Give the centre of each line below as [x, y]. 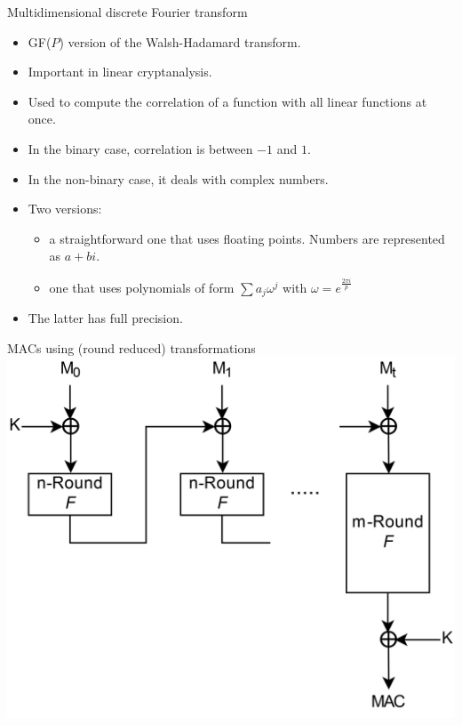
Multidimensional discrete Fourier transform [127, 12]
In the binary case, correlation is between [140, 148]
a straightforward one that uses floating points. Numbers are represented [247, 238]
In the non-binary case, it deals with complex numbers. [178, 178]
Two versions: [65, 209]
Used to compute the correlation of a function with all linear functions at [227, 101]
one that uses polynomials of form [142, 287]
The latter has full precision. [105, 318]
